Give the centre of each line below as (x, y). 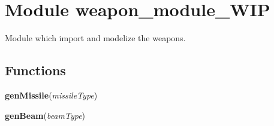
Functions (35, 70)
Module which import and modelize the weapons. (95, 38)
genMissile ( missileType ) (51, 95)
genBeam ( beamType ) (45, 115)
